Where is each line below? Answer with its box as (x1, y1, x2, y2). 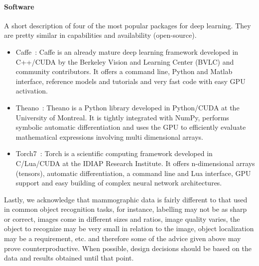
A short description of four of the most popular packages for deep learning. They (4, 20, 251, 30)
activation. (15, 86, 48, 96)
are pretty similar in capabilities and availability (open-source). (4, 30, 197, 40)
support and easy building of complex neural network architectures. (15, 177, 222, 188)
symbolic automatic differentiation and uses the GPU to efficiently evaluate (15, 122, 246, 132)
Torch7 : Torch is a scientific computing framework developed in (15, 148, 213, 159)
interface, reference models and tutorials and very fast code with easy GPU (15, 76, 246, 86)
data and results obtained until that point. (4, 253, 134, 263)
